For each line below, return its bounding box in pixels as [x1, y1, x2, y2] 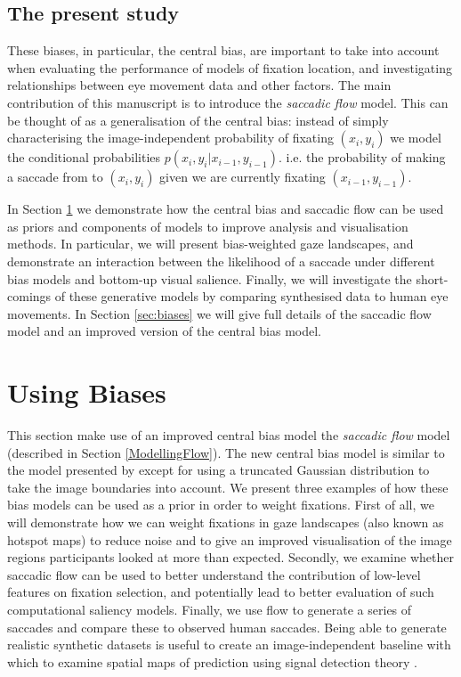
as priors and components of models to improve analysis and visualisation [7, 216, 408, 235]
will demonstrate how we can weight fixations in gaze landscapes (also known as [7, 513, 444, 532]
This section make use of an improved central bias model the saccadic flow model [7, 426, 450, 445]
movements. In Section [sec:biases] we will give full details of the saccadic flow [7, 304, 432, 322]
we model [390, 128, 441, 147]
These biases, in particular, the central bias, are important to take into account [7, 41, 440, 60]
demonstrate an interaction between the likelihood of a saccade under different [7, 251, 435, 270]
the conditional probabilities [7, 148, 161, 167]
